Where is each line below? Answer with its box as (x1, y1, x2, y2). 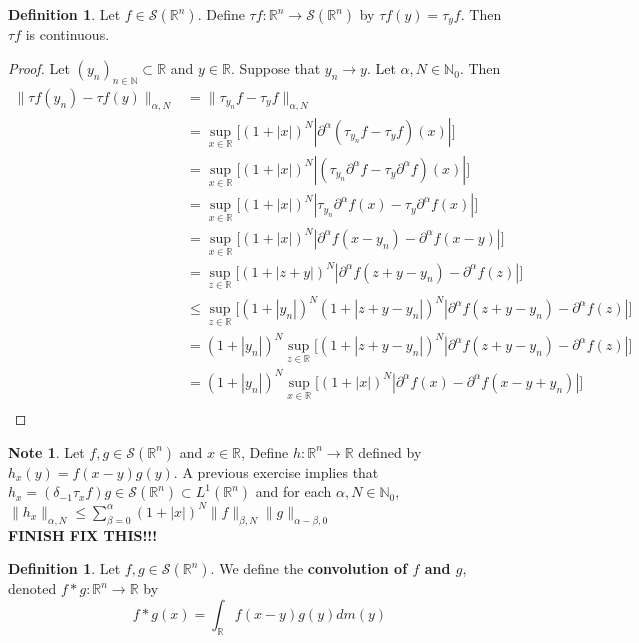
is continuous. (25, 24, 110, 45)
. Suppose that (230, 58, 321, 79)
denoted (8, 578, 57, 599)
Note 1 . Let (8, 441, 85, 462)
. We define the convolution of (210, 558, 408, 579)
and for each (255, 481, 332, 502)
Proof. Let (8, 58, 70, 79)
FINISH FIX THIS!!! (8, 524, 158, 545)
